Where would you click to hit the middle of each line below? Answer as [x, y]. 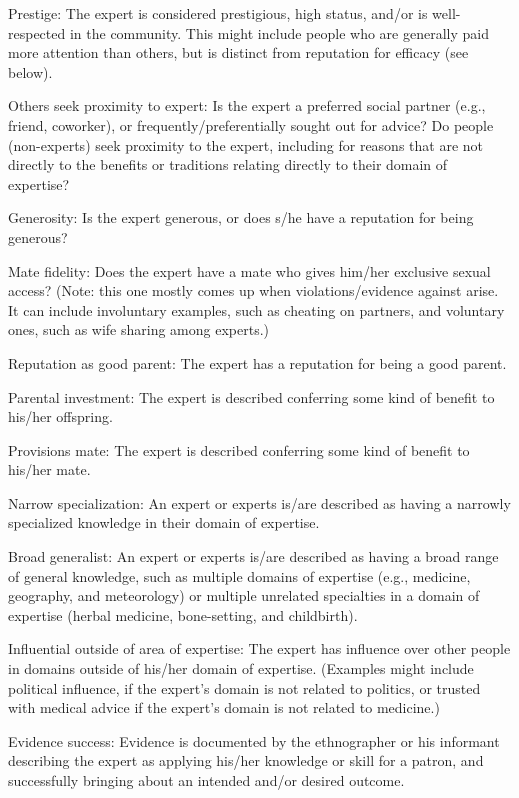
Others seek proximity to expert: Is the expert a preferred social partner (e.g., [247, 105]
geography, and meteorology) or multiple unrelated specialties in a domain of [244, 595]
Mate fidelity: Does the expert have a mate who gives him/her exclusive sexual [249, 270]
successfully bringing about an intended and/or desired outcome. [206, 780]
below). [30, 71]
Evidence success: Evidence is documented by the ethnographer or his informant [254, 740]
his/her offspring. [60, 416]
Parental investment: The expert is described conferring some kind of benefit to [251, 396]
